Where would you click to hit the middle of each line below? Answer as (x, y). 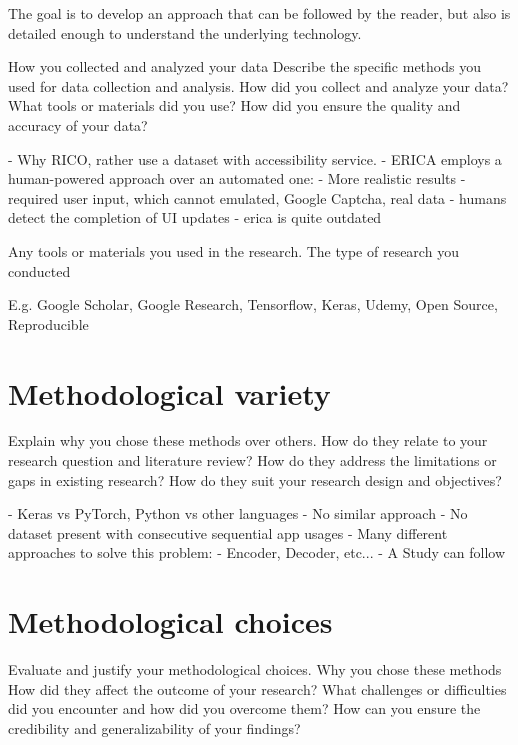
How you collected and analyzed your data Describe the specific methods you (244, 66)
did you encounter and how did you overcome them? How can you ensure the (244, 708)
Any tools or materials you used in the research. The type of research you (233, 250)
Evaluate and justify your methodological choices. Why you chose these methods (255, 669)
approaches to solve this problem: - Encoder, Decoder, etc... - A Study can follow (256, 552)
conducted (39, 270)
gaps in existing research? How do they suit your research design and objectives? (255, 479)
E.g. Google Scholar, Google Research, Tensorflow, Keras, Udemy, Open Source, (253, 304)
